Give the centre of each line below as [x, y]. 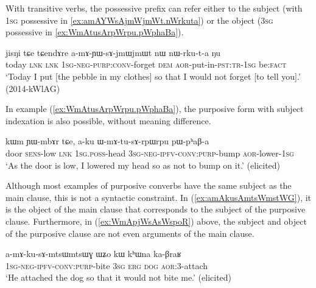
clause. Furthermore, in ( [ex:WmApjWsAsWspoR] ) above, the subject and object [156, 221]
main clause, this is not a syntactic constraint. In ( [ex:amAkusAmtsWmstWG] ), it [159, 197]
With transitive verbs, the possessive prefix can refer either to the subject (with [154, 8]
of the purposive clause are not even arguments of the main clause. [130, 233]
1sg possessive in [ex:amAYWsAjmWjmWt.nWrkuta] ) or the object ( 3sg [139, 20]
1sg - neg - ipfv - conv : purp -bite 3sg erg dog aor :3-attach [107, 265]
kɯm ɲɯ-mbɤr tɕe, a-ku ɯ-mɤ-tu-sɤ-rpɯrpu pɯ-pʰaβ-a [107, 141]
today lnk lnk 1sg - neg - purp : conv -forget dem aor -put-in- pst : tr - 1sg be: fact [146, 64]
